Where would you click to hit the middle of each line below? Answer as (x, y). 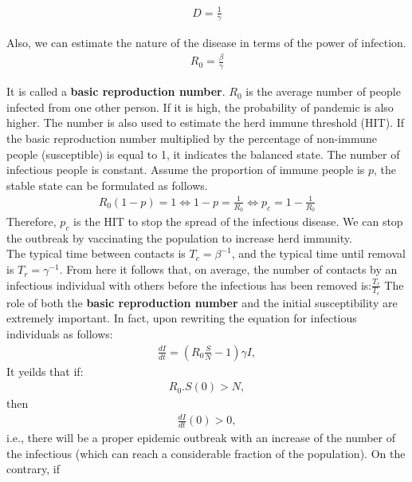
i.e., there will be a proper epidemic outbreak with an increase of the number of (201, 438)
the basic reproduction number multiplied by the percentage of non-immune (192, 138)
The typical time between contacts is (96, 253)
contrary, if (33, 469)
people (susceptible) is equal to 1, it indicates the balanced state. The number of (203, 154)
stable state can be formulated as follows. (107, 185)
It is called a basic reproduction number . (116, 91)
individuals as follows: (60, 334)
